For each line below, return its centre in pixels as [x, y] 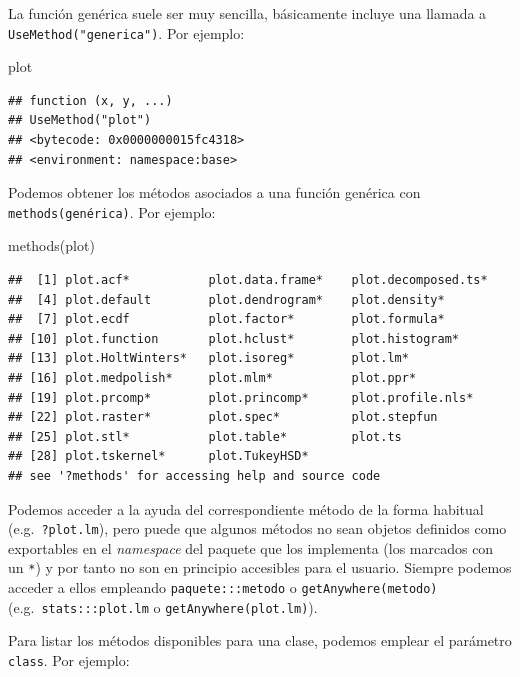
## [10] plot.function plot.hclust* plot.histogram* [234, 338]
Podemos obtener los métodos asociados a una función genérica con [214, 192]
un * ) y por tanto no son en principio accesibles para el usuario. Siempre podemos [260, 567]
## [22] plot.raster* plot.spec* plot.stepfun [223, 417]
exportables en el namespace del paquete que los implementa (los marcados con [251, 547]
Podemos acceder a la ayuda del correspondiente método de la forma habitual [246, 508]
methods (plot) [51, 245]
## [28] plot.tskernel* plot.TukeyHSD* [158, 456]
